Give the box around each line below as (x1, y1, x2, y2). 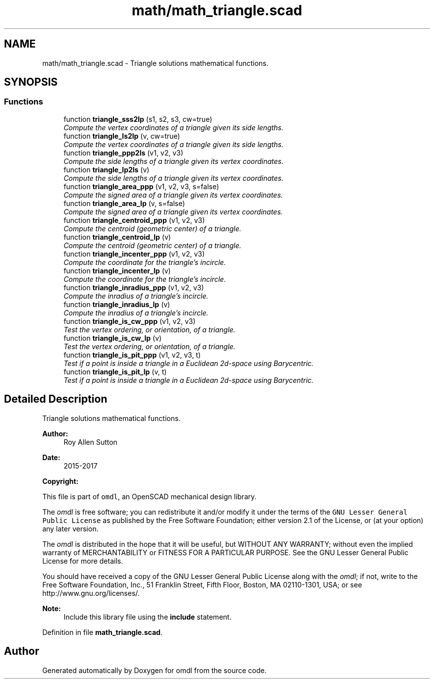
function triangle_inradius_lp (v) (63, 300, 170, 309)
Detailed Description (4, 393, 108, 406)
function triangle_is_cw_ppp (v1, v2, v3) (63, 316, 196, 325)
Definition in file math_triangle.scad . (42, 628, 163, 636)
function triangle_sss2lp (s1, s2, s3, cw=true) (63, 114, 213, 123)
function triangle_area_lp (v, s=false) (63, 199, 185, 208)
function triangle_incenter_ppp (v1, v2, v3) (63, 249, 205, 258)
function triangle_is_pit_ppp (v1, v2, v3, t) (63, 350, 201, 359)
